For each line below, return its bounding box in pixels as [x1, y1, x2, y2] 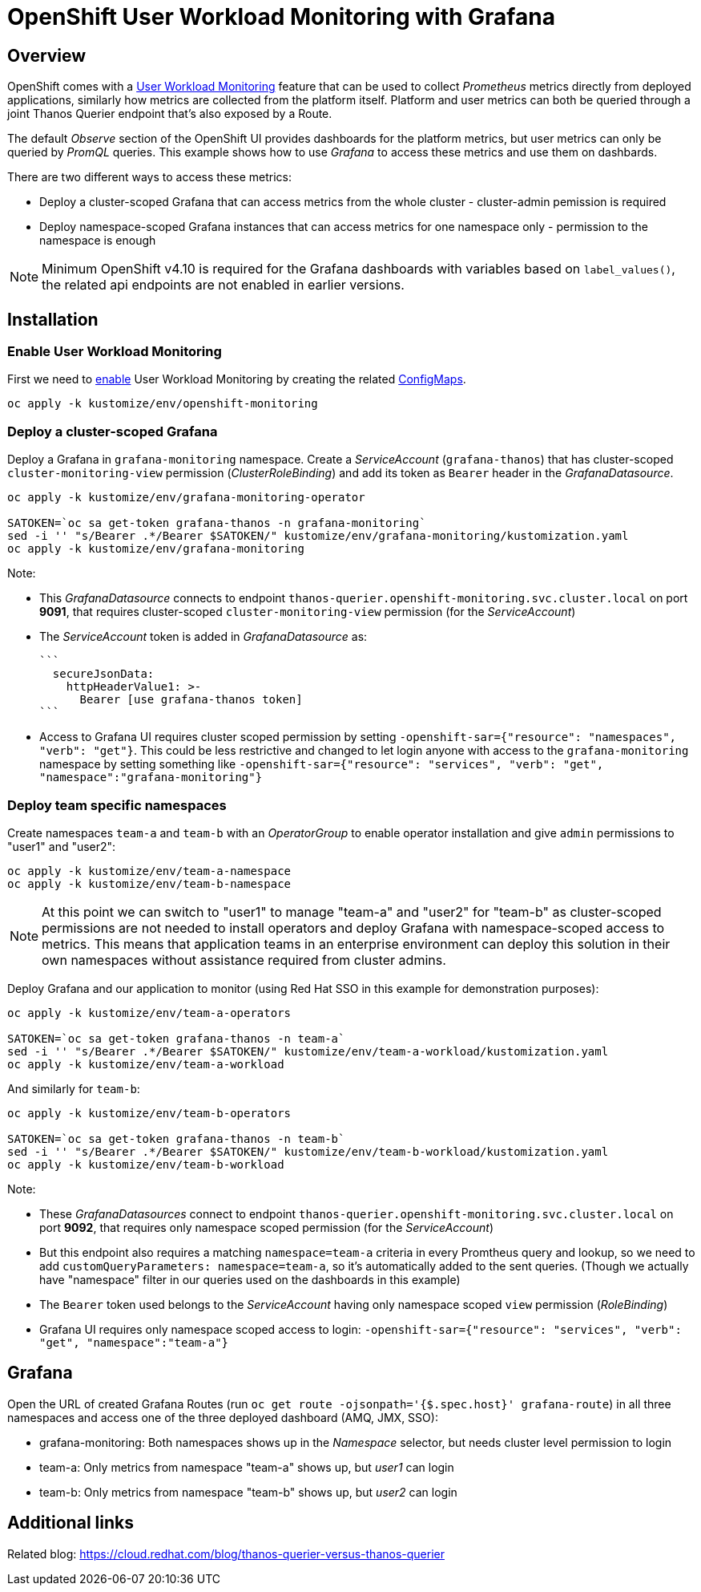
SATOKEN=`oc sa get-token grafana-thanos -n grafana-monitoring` [7, 516, 426, 530]
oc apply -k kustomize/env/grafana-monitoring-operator [7, 491, 365, 504]
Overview [7, 45, 87, 66]
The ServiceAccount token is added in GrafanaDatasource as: [39, 630, 368, 644]
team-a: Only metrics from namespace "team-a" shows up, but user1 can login [39, 1460, 454, 1474]
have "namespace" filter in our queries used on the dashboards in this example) [39, 1272, 461, 1286]
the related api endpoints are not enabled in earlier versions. [42, 277, 405, 294]
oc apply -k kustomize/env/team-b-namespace [7, 877, 292, 890]
